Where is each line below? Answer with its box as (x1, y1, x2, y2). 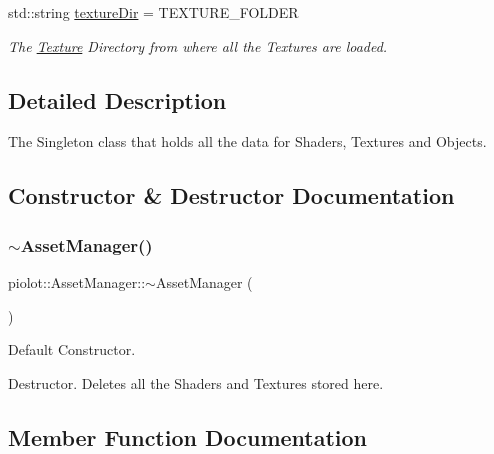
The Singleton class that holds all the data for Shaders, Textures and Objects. (8, 131, 487, 152)
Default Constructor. (8, 339, 136, 360)
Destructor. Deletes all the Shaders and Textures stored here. (8, 372, 384, 393)
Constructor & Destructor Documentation (8, 180, 455, 211)
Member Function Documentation (8, 421, 368, 452)
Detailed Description (8, 84, 227, 115)
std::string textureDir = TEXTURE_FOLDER (8, 2, 299, 22)
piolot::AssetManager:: (8, 271, 146, 292)
